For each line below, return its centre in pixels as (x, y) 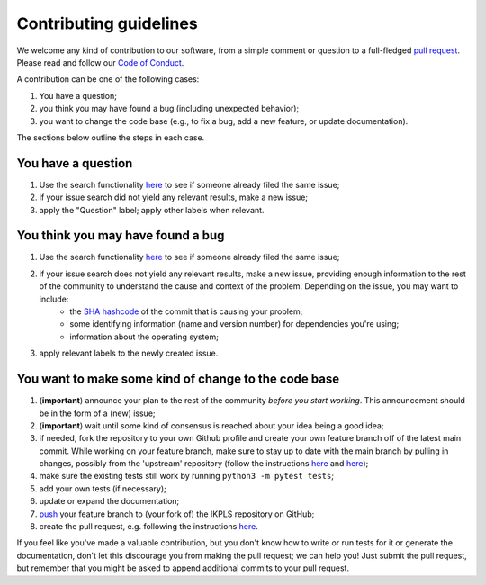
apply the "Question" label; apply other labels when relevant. (152, 210)
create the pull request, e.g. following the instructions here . (148, 526)
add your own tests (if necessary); (103, 488)
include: (54, 299)
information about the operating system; (144, 337)
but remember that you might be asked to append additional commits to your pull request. (183, 568)
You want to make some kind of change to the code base (178, 379)
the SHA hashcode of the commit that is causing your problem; (186, 311)
